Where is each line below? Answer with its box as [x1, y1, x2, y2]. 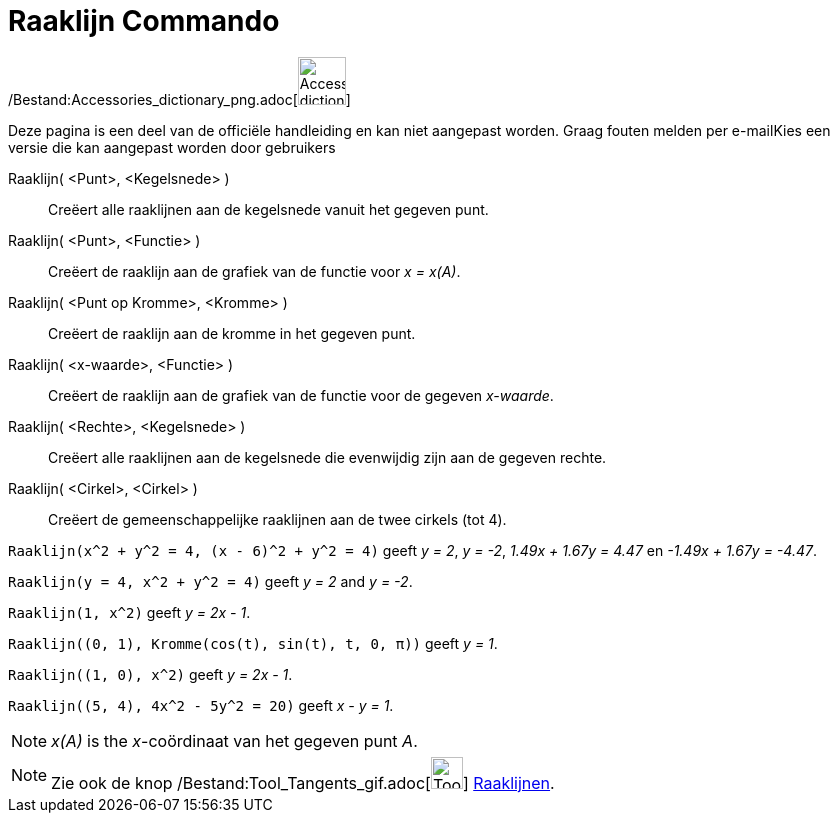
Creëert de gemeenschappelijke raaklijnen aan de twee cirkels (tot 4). [48, 510, 507, 528]
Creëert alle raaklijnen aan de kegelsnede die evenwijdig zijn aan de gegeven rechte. [48, 448, 607, 466]
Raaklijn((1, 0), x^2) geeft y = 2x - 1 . [8, 665, 293, 683]
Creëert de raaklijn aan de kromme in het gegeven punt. [48, 324, 416, 342]
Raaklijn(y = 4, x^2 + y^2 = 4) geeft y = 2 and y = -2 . [8, 572, 413, 590]
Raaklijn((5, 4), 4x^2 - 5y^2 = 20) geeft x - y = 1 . [8, 696, 394, 714]
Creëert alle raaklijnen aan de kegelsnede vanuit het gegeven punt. [48, 200, 489, 218]
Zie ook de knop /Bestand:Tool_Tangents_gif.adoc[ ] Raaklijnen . [51, 772, 555, 793]
